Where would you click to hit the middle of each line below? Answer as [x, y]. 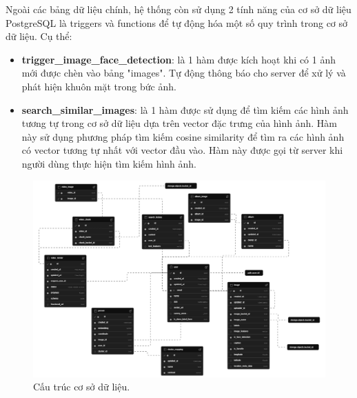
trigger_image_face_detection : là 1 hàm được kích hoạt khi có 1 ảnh [179, 59]
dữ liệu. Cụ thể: [39, 36]
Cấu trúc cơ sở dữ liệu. [82, 387]
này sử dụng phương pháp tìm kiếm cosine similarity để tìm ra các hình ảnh [183, 136]
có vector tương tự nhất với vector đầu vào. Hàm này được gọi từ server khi [182, 150]
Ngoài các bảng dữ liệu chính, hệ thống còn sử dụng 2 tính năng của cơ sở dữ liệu [178, 9]
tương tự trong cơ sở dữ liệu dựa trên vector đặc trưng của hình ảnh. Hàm [180, 123]
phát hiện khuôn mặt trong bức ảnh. [99, 86]
